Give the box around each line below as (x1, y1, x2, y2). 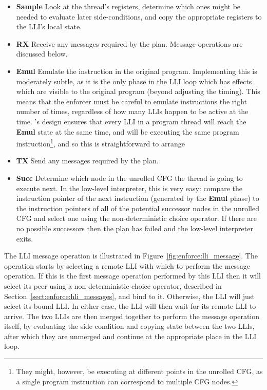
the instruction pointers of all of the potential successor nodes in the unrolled (16, 202, 259, 213)
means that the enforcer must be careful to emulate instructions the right (16, 96, 247, 106)
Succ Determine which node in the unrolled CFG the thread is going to (16, 172, 243, 183)
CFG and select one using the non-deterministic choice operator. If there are (16, 213, 257, 224)
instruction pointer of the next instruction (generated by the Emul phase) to (16, 193, 259, 203)
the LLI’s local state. (16, 21, 82, 32)
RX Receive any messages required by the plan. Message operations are (16, 38, 243, 49)
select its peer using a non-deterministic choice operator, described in (4, 280, 222, 291)
